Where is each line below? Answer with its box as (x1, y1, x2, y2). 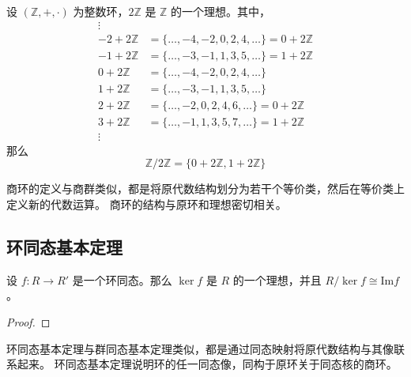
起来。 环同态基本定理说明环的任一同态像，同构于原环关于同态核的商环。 (17, 356, 398, 372)
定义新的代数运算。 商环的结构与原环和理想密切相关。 (6, 196, 287, 213)
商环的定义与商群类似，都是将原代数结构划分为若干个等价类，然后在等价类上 (6, 180, 405, 197)
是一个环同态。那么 (72, 271, 172, 288)
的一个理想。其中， (171, 3, 271, 19)
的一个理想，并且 (232, 271, 322, 288)
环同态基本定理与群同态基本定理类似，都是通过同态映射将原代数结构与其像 (6, 340, 394, 356)
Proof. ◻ (6, 314, 51, 330)
